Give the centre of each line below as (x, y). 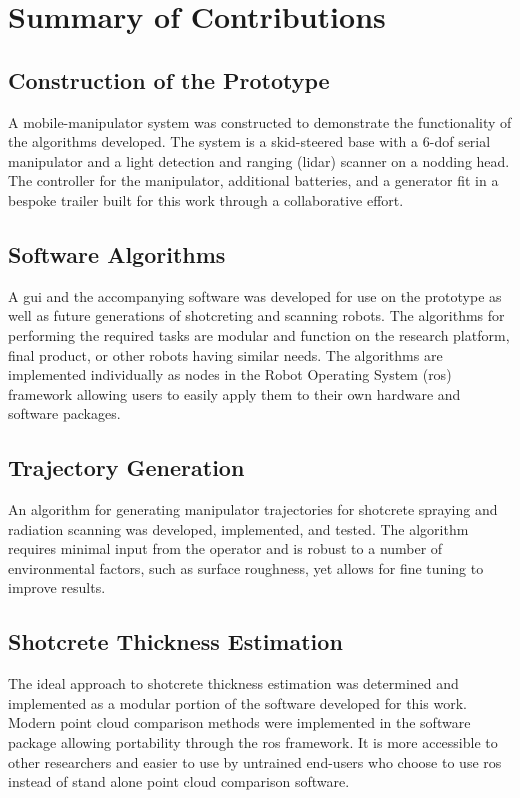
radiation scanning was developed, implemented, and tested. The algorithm (238, 528)
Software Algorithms (117, 253)
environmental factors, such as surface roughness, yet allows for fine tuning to (246, 567)
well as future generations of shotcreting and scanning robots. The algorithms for (256, 315)
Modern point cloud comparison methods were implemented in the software (239, 722)
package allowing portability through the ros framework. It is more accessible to (253, 742)
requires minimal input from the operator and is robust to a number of (225, 548)
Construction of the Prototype (169, 79)
